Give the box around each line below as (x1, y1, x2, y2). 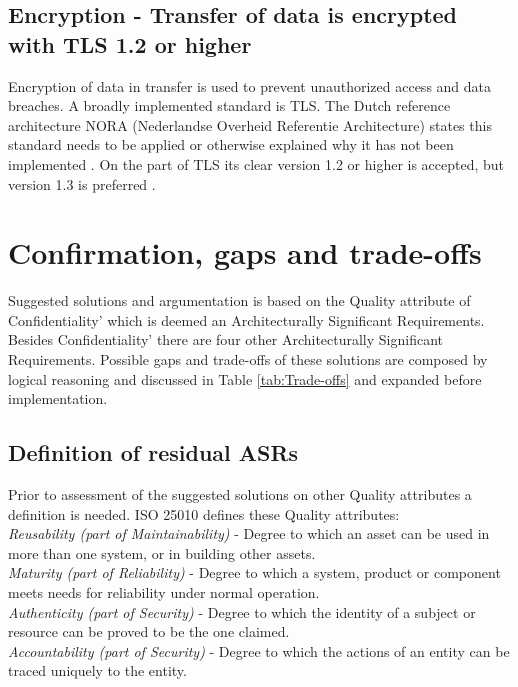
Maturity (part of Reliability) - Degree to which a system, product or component (8, 562, 501, 583)
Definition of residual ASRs (8, 437, 299, 468)
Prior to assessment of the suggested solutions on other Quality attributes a (8, 484, 472, 505)
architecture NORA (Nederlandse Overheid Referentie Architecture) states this (8, 114, 492, 135)
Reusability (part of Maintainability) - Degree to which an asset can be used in (8, 523, 490, 544)
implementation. (8, 388, 108, 409)
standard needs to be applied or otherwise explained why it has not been (8, 134, 454, 155)
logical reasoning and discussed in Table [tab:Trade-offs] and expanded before (8, 368, 482, 389)
